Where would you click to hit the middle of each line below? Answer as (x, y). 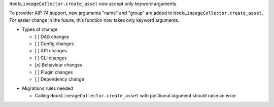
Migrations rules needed (48, 88)
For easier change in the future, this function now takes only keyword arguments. (94, 20)
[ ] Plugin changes (54, 72)
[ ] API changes (51, 51)
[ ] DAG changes (52, 37)
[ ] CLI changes (51, 58)
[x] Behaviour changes (58, 65)
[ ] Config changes (54, 44)
